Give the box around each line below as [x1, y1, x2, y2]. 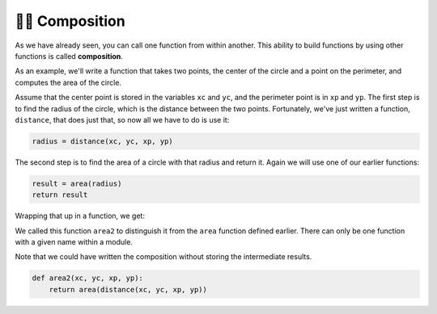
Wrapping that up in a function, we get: [15, 211, 146, 221]
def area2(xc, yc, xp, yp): [32, 274, 143, 283]
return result [32, 190, 88, 199]
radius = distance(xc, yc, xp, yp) [32, 136, 173, 145]
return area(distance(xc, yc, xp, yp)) [49, 285, 208, 294]
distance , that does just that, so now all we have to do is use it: [15, 115, 230, 124]
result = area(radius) [32, 178, 122, 188]
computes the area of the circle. [15, 77, 121, 87]
